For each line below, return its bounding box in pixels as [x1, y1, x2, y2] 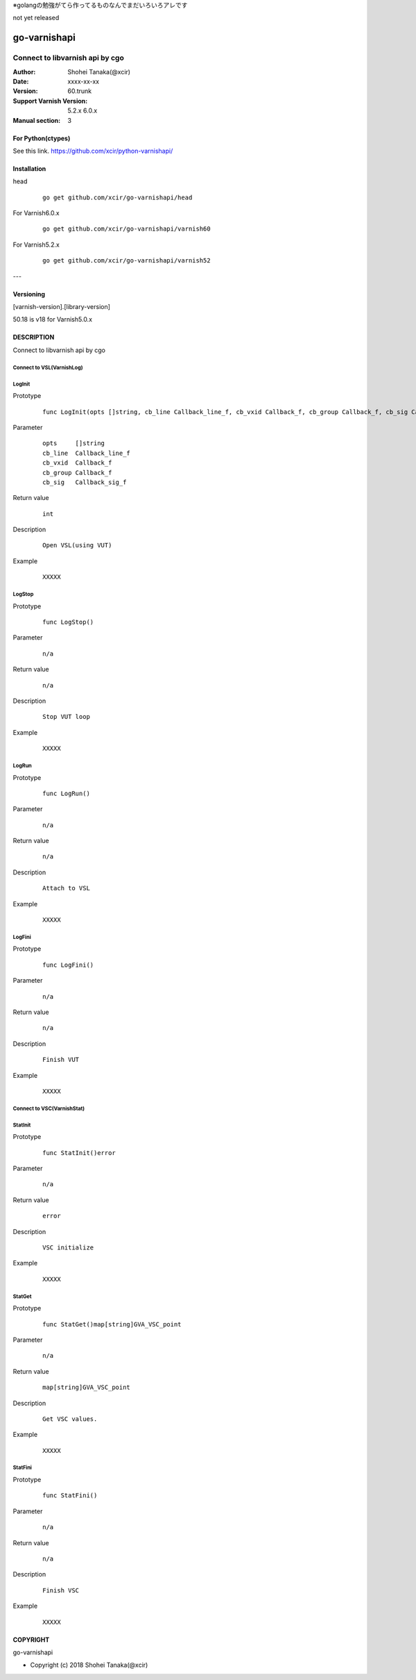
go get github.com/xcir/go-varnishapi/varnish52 [42, 257, 211, 265]
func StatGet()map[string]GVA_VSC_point [42, 1320, 182, 1328]
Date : [12, 77, 29, 85]
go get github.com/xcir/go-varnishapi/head [42, 193, 193, 201]
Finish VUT [42, 1056, 80, 1064]
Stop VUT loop [42, 713, 90, 721]
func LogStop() [42, 618, 94, 626]
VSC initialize [42, 1244, 94, 1251]
